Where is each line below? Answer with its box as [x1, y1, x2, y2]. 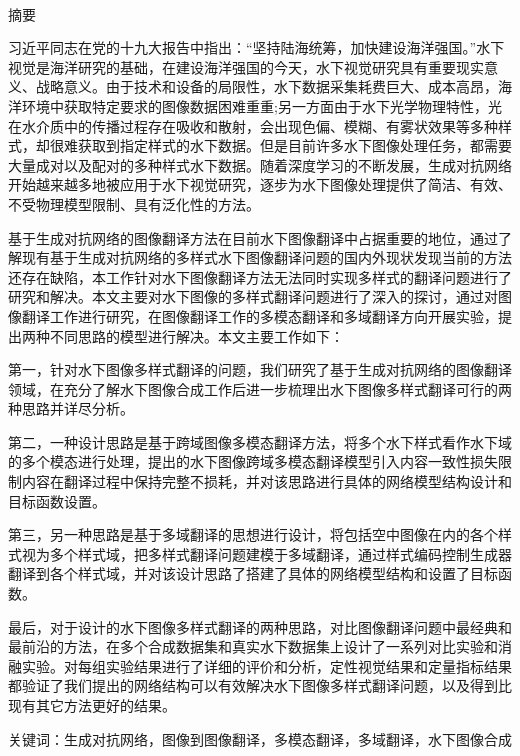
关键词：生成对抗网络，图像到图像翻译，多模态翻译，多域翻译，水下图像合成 [8, 728, 512, 749]
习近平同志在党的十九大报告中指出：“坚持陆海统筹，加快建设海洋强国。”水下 [8, 37, 505, 58]
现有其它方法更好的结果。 [8, 695, 176, 715]
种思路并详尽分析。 [8, 398, 134, 419]
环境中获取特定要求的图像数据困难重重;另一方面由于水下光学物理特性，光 [21, 95, 502, 116]
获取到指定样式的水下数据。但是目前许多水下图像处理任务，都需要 [77, 135, 512, 156]
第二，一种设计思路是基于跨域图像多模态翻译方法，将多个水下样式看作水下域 [8, 431, 512, 452]
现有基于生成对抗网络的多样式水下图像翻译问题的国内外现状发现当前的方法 [21, 247, 512, 268]
